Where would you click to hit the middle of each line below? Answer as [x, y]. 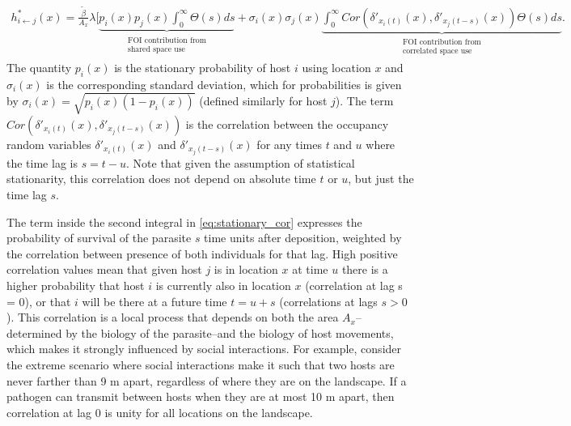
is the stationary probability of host [203, 67]
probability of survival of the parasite [99, 238]
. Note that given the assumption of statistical [241, 162]
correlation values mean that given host [104, 269]
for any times [289, 144]
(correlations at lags [328, 301]
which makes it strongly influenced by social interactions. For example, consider [204, 349]
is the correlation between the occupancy [287, 124]
